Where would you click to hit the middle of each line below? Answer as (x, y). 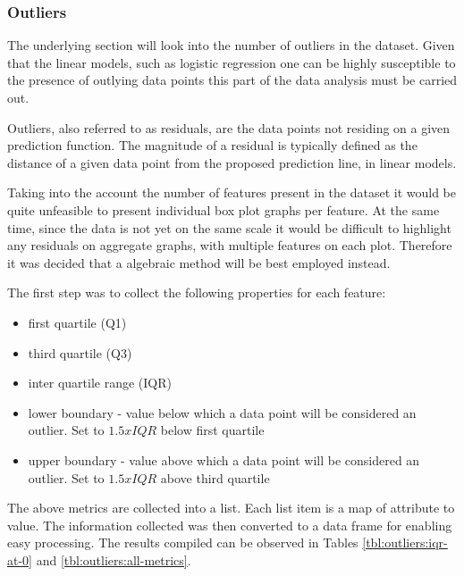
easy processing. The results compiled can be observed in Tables (183, 543)
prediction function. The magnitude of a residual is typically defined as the (212, 145)
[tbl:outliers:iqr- (405, 543)
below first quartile (212, 430)
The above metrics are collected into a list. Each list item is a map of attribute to (231, 508)
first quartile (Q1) (77, 322)
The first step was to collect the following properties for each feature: (197, 292)
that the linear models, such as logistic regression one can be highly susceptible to (232, 62)
